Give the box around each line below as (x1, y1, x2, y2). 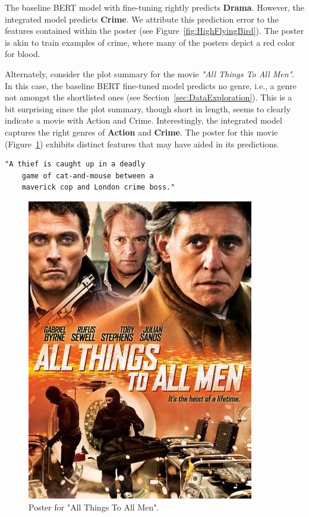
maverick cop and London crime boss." (21, 183, 175, 192)
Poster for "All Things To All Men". (29, 500, 159, 513)
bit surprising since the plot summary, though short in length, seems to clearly (5, 102, 291, 115)
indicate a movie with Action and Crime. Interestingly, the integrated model (5, 114, 282, 127)
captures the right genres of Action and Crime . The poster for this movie (5, 125, 278, 138)
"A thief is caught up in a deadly (5, 160, 146, 169)
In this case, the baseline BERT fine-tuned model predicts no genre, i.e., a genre (5, 79, 297, 92)
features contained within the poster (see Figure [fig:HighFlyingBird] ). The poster (5, 24, 304, 37)
